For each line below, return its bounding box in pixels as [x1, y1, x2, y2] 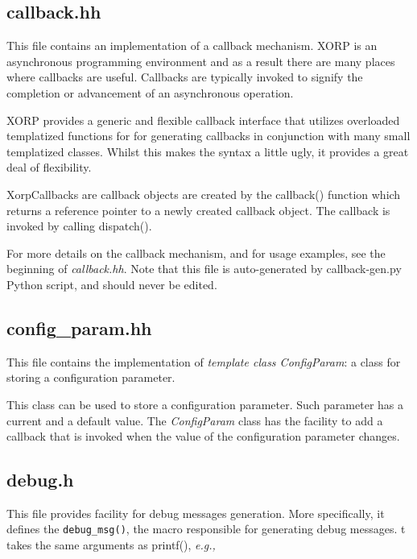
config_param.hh [6, 315, 152, 340]
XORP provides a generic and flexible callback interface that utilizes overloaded [6, 111, 400, 128]
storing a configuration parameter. [6, 369, 175, 386]
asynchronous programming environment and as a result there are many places [6, 52, 395, 69]
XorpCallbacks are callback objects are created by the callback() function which [6, 185, 401, 202]
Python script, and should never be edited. [6, 275, 217, 292]
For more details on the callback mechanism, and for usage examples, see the [6, 244, 386, 261]
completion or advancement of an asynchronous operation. [6, 84, 294, 101]
